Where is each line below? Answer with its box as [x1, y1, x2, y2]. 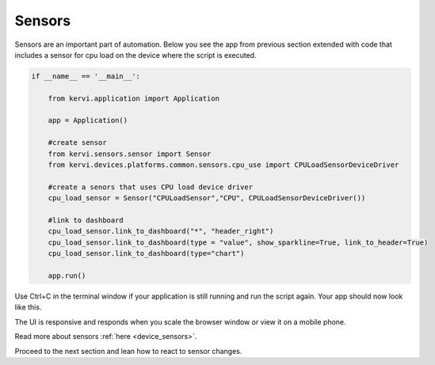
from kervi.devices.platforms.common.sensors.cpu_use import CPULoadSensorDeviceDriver [48, 161, 399, 169]
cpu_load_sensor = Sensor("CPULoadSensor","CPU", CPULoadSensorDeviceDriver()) [48, 194, 366, 203]
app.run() [48, 271, 86, 280]
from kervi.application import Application [48, 93, 219, 103]
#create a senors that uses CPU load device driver [48, 182, 254, 192]
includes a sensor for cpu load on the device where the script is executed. [14, 50, 257, 59]
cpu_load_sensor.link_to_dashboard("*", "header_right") [48, 226, 274, 236]
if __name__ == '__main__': [31, 71, 140, 81]
